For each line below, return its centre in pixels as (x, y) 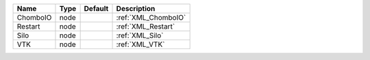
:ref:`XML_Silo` (140, 35)
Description (136, 9)
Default (96, 9)
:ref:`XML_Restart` (146, 26)
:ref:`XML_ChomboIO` (151, 17)
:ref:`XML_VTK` (140, 44)
